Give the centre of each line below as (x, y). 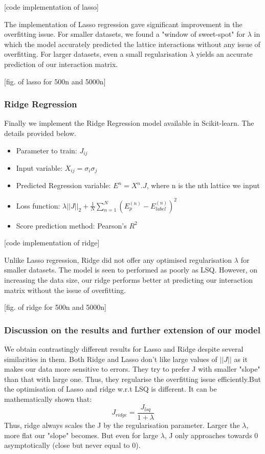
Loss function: (38, 205)
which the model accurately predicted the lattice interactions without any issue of (132, 44)
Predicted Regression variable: (63, 185)
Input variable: (39, 168)
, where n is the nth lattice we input (203, 185)
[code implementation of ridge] (52, 243)
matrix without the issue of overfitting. (65, 290)
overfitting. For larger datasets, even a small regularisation (96, 54)
